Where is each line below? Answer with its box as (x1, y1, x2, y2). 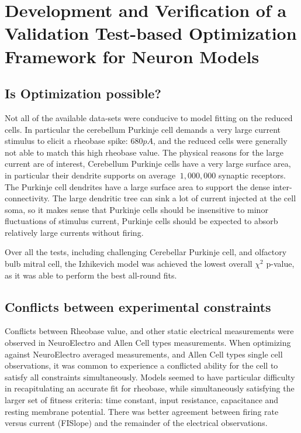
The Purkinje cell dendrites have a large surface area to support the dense (5, 180, 270, 193)
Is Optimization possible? (5, 84, 161, 102)
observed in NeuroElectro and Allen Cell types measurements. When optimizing (5, 336, 291, 349)
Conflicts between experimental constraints (5, 297, 271, 315)
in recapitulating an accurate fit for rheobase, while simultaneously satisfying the (5, 382, 295, 394)
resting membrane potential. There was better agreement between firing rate (5, 405, 279, 417)
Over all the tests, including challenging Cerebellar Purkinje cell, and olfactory (5, 246, 287, 258)
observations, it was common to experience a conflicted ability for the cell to (5, 359, 278, 372)
